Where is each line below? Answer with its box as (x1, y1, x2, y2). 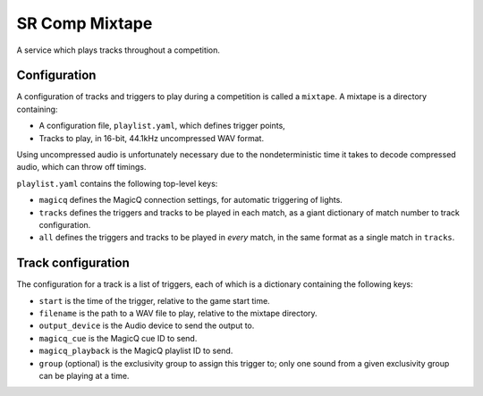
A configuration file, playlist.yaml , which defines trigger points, (38, 121, 285, 131)
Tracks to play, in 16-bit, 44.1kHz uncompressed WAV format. (38, 132, 264, 143)
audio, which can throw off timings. (16, 162, 147, 173)
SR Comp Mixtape (16, 13, 153, 33)
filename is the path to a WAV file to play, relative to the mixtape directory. (38, 308, 318, 319)
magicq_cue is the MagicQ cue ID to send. (38, 333, 198, 343)
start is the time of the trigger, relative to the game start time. (38, 295, 270, 306)
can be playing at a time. (38, 371, 130, 381)
